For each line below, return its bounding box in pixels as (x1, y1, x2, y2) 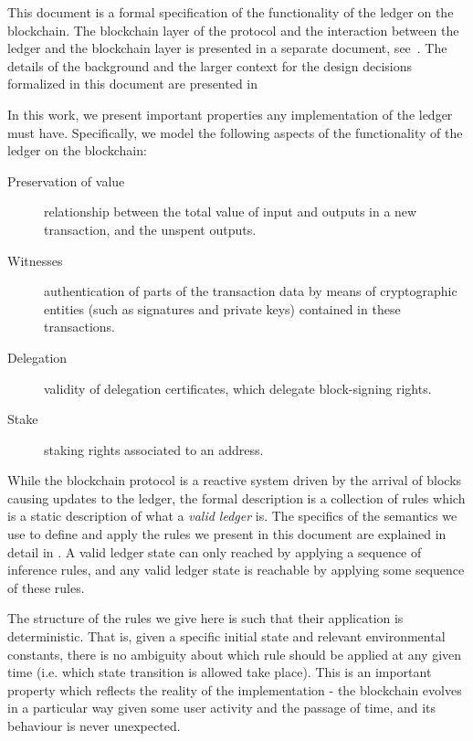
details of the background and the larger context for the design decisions (7, 56, 413, 75)
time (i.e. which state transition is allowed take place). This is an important (7, 662, 432, 682)
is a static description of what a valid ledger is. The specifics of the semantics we (7, 506, 457, 525)
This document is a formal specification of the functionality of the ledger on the (7, 3, 454, 21)
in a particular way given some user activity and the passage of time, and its (7, 698, 436, 717)
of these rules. (7, 577, 85, 597)
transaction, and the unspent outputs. (44, 219, 257, 238)
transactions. (44, 317, 115, 336)
